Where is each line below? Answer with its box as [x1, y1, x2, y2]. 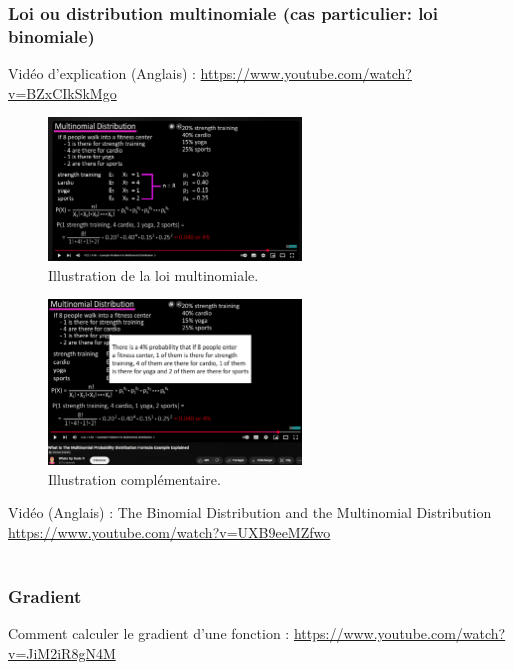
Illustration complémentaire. [48, 468, 221, 489]
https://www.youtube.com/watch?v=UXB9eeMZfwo [8, 522, 331, 543]
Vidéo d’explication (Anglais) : [8, 63, 196, 84]
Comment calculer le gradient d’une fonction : [8, 623, 290, 644]
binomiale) [8, 23, 95, 48]
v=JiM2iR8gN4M [8, 643, 116, 664]
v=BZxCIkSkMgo [8, 82, 117, 103]
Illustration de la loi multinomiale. [48, 264, 259, 285]
